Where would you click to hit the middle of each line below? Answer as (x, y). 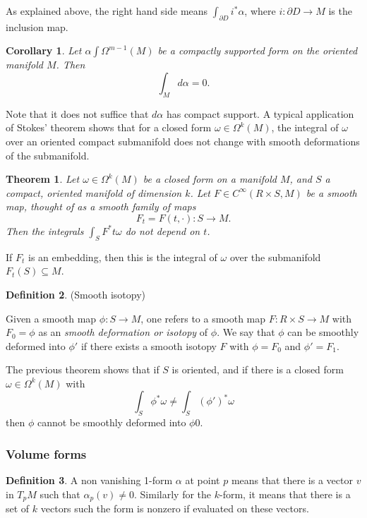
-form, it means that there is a (285, 494)
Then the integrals (45, 230)
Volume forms (46, 453)
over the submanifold (275, 257)
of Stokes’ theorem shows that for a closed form (109, 127)
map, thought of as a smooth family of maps (101, 206)
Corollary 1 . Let (44, 50)
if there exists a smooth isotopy (149, 345)
